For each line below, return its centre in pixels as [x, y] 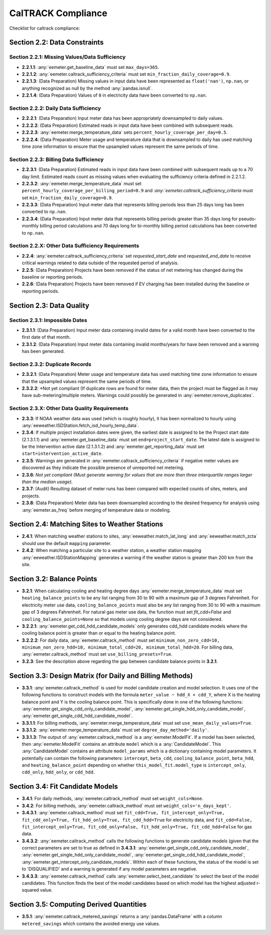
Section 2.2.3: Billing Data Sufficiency [56, 160]
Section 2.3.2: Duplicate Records [50, 364]
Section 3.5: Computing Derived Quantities [78, 905]
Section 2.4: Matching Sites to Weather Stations [86, 524]
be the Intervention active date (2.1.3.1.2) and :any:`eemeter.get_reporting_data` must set [113, 447]
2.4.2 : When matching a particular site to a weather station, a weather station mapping [112, 551]
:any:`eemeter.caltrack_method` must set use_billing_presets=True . [97, 654]
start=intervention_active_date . [62, 453]
